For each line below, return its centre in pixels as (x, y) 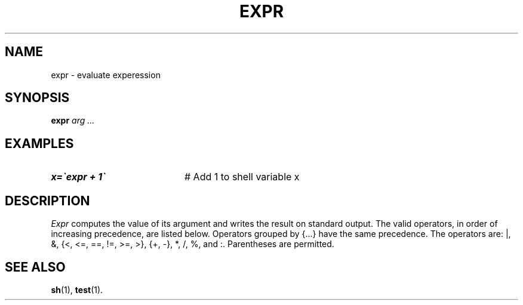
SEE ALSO (35, 267)
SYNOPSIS (37, 98)
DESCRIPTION (47, 201)
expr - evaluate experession (106, 75)
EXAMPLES (39, 143)
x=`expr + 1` (79, 177)
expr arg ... (73, 121)
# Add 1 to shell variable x (242, 177)
